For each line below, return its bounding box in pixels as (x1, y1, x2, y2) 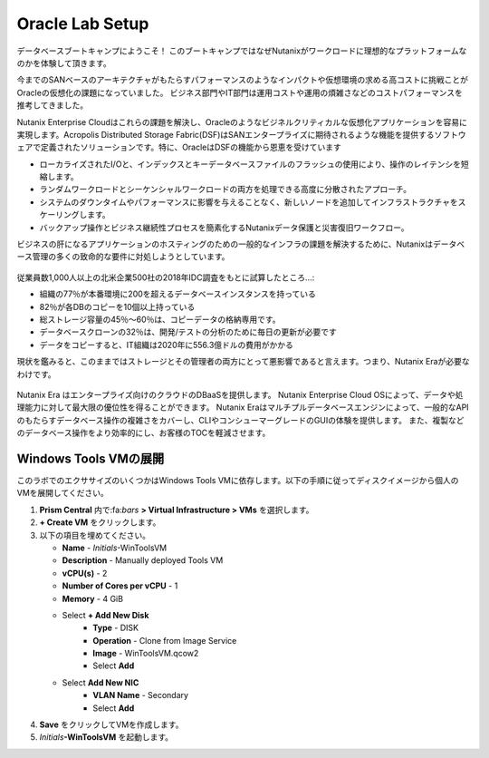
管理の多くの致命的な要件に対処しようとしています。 (32, 251, 230, 262)
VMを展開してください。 (16, 488, 109, 499)
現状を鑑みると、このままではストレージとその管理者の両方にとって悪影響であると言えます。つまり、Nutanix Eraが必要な (16, 356, 470, 367)
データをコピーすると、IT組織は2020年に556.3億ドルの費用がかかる (39, 339, 294, 350)
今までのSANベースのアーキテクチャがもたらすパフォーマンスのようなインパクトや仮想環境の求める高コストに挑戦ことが (16, 74, 468, 85)
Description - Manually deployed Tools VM (62, 555, 224, 566)
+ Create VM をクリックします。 (39, 517, 161, 528)
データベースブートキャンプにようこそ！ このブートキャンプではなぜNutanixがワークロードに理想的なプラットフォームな (16, 45, 467, 56)
